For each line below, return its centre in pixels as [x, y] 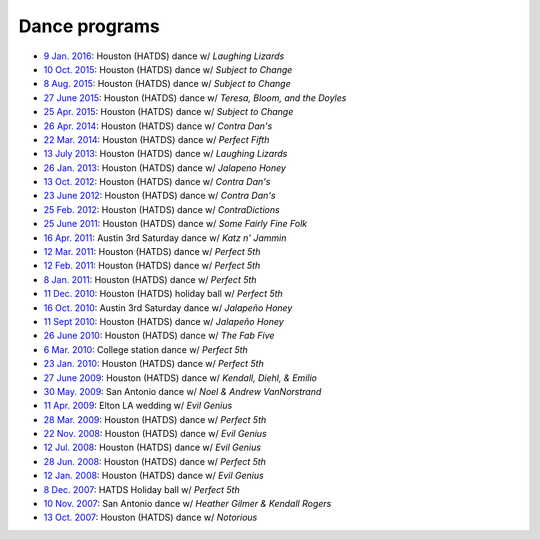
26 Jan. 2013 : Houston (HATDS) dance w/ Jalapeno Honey [165, 167]
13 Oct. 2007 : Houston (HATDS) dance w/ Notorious [150, 517]
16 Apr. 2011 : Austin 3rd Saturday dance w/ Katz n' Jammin [165, 237]
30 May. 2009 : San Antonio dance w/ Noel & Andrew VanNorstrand [182, 391]
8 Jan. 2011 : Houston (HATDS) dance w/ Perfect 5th [150, 279]
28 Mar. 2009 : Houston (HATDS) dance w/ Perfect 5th [155, 419]
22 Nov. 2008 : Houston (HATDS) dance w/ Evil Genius [155, 434]
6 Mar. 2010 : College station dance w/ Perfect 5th [146, 349]
